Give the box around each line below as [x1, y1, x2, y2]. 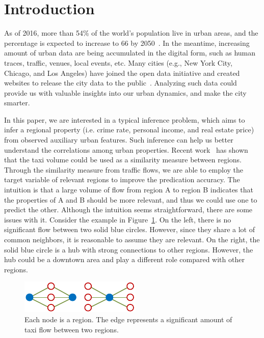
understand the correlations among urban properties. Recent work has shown [4, 144, 248, 155]
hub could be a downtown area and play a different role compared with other [4, 254, 245, 265]
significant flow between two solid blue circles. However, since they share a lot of [4, 224, 255, 235]
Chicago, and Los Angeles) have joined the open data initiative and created [4, 67, 240, 78]
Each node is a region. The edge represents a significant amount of [24, 314, 232, 324]
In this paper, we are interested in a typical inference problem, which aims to [4, 114, 245, 125]
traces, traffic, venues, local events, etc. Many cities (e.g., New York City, [4, 57, 232, 68]
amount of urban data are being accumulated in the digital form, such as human [4, 47, 256, 58]
